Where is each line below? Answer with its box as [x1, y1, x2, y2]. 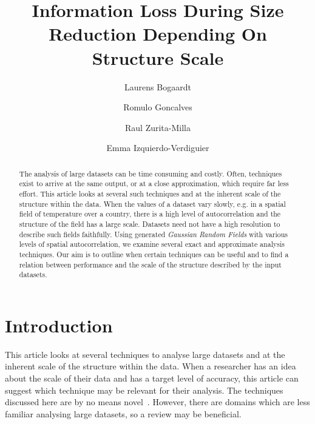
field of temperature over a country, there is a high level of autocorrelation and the [19, 209, 281, 219]
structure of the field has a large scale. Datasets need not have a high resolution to [19, 218, 280, 229]
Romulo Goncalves [123, 101, 192, 113]
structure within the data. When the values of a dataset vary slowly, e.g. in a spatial [19, 198, 286, 209]
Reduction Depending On [49, 21, 267, 46]
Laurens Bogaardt [124, 80, 191, 93]
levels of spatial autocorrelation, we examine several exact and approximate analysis [19, 239, 285, 249]
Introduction [5, 312, 113, 337]
